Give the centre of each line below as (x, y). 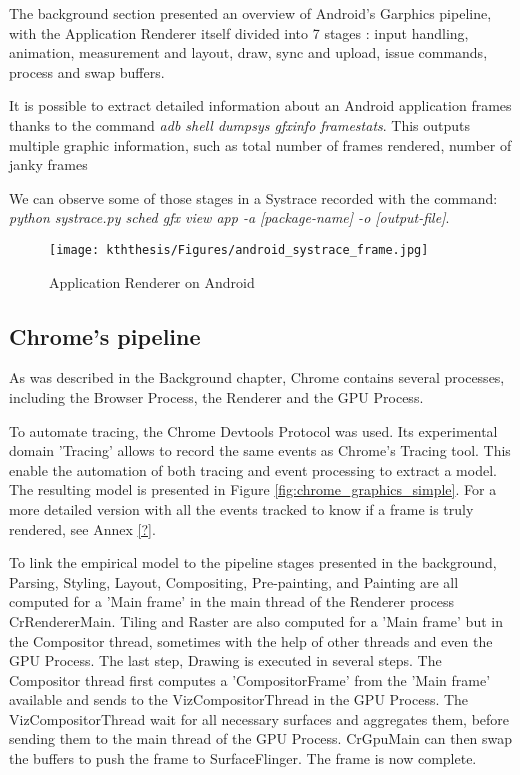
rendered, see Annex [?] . (82, 528)
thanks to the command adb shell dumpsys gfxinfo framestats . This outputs (240, 124)
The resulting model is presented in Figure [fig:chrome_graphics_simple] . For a (253, 489)
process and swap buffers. (87, 71)
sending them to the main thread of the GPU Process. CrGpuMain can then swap (261, 738)
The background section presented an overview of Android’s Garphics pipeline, (250, 13)
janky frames (48, 164)
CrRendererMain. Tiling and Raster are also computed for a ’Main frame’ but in (256, 620)
